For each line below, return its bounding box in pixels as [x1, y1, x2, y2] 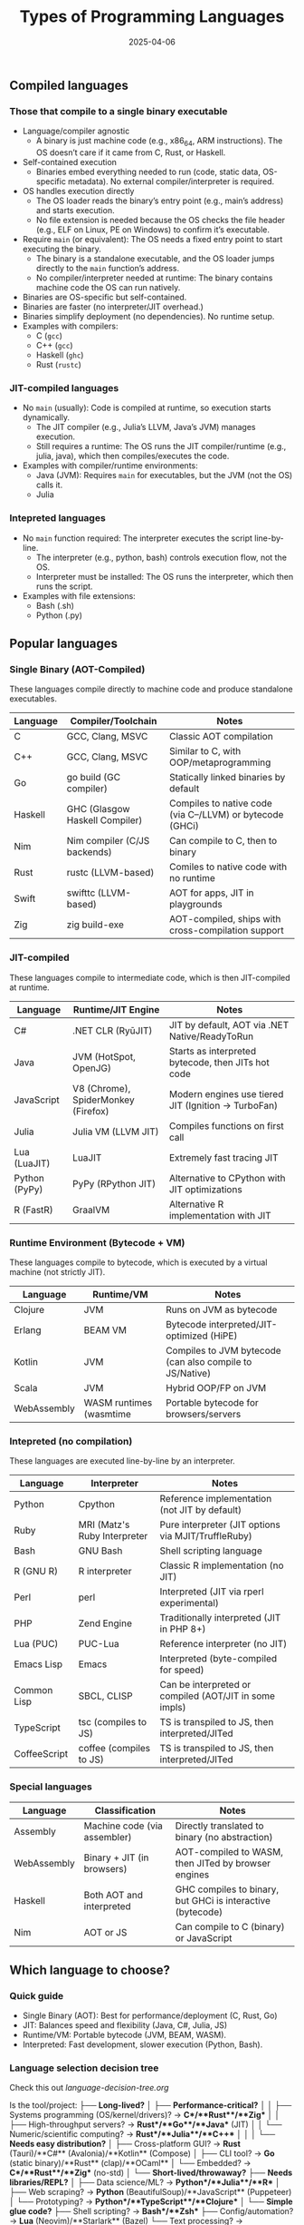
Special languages [9, 1780, 93, 1793]
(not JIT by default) [159, 1504, 242, 1516]
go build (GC [66, 771, 120, 784]
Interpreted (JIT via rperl [159, 1585, 264, 1598]
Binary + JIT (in [83, 1851, 149, 1864]
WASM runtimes [83, 1396, 153, 1408]
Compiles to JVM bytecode [166, 1344, 282, 1357]
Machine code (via [83, 1819, 163, 1832]
